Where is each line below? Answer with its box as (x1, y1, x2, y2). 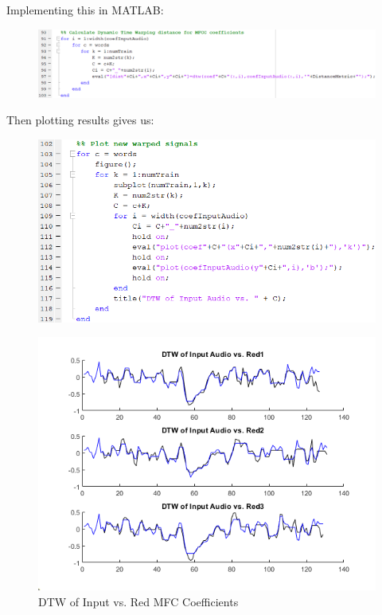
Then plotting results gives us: (6, 112, 154, 128)
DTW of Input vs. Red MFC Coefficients (38, 593, 239, 610)
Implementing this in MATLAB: (6, 2, 164, 18)
